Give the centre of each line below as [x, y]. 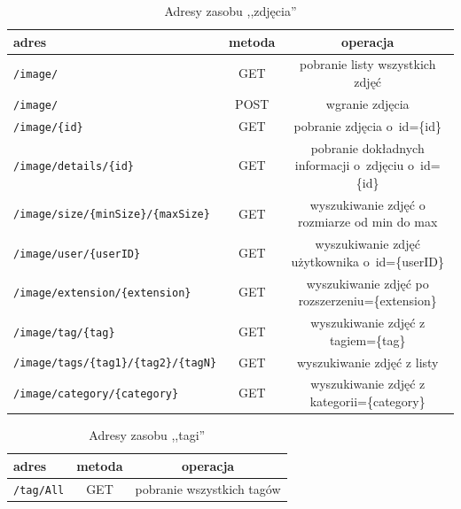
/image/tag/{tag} [64, 332]
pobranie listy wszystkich [367, 64]
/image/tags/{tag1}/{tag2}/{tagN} [115, 363]
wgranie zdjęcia [367, 103]
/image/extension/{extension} [102, 293]
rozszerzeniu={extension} [367, 301]
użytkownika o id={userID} [368, 261]
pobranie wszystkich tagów [208, 488]
